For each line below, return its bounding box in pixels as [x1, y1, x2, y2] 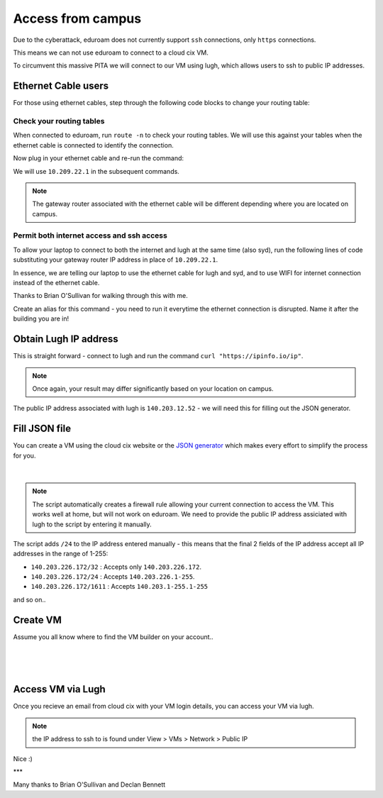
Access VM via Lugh [13, 683, 106, 695]
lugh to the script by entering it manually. [32, 520, 152, 528]
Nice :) [13, 754, 33, 763]
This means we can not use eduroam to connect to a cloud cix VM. [13, 48, 209, 57]
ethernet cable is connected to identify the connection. [13, 140, 174, 149]
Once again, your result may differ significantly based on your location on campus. [32, 384, 274, 393]
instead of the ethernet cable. [13, 279, 100, 287]
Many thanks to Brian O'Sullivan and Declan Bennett [13, 780, 166, 789]
